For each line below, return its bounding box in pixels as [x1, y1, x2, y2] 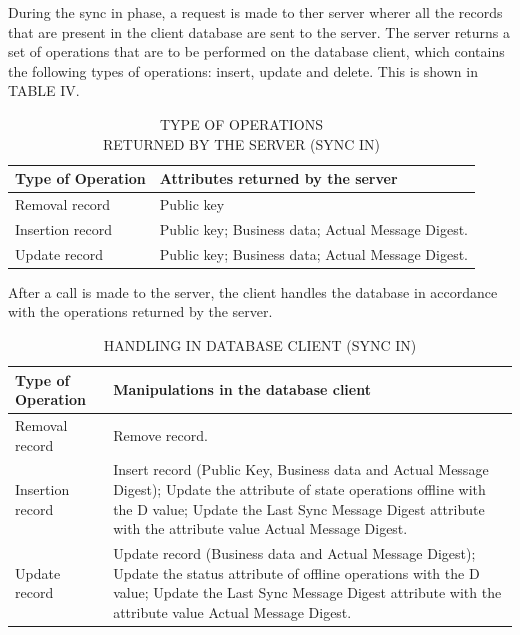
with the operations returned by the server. [8, 301, 273, 322]
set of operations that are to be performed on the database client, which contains [8, 41, 505, 62]
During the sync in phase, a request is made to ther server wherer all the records [8, 2, 503, 22]
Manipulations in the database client [113, 379, 371, 400]
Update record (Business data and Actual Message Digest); [113, 543, 476, 564]
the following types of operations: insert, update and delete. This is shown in [8, 60, 478, 81]
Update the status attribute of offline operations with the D [113, 562, 480, 583]
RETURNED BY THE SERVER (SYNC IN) [102, 133, 381, 154]
